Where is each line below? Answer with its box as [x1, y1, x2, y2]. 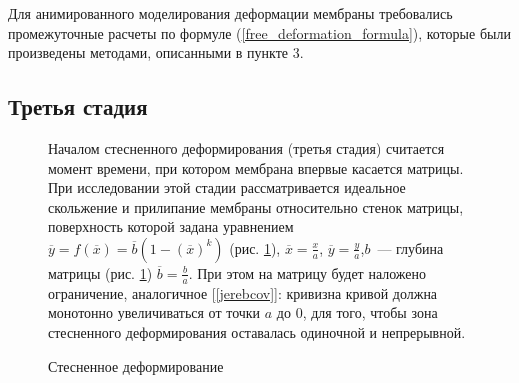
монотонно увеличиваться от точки [48, 302, 261, 323]
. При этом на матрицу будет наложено [188, 262, 427, 283]
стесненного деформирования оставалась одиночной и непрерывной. [48, 321, 466, 342]
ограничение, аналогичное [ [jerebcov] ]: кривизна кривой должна [48, 282, 438, 303]
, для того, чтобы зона [302, 302, 438, 323]
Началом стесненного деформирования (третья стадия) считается [48, 137, 445, 158]
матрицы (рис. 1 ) [48, 262, 153, 283]
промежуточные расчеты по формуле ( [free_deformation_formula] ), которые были [8, 22, 511, 43]
